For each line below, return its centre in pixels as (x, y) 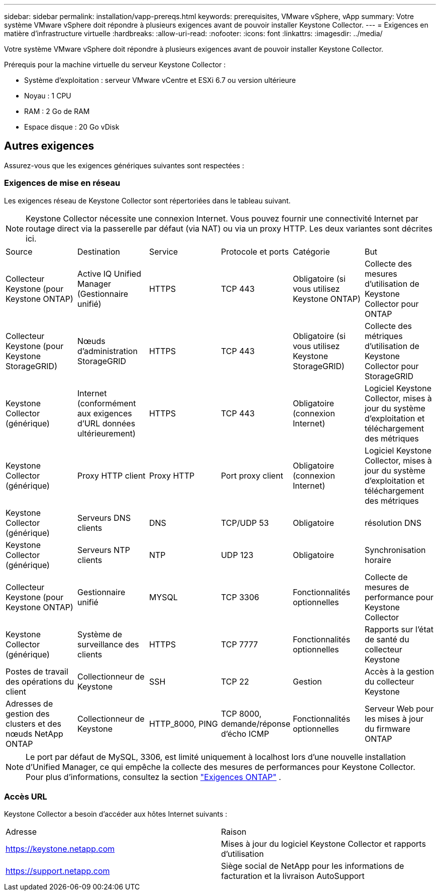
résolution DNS (393, 523)
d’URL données (106, 423)
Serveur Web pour (399, 708)
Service (163, 251)
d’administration (107, 351)
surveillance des (108, 644)
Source (19, 251)
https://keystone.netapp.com (60, 849)
